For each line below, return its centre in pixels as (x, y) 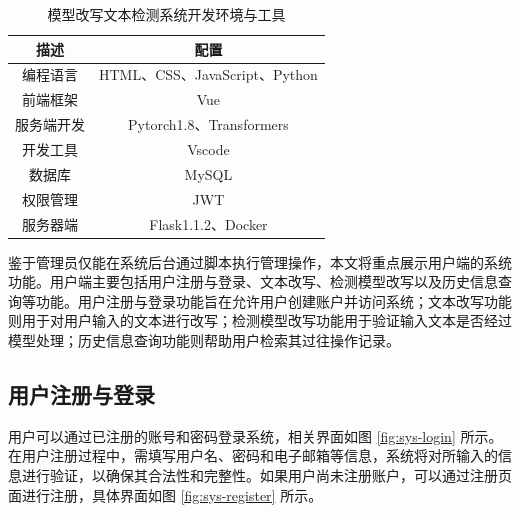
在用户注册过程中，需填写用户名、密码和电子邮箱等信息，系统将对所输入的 (253, 455)
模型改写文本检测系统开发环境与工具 (166, 14)
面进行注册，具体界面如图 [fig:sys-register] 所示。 (165, 494)
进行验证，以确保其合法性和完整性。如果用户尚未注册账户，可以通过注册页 (266, 474)
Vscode (208, 148)
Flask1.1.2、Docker (208, 223)
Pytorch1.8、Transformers (208, 124)
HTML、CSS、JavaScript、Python (208, 74)
